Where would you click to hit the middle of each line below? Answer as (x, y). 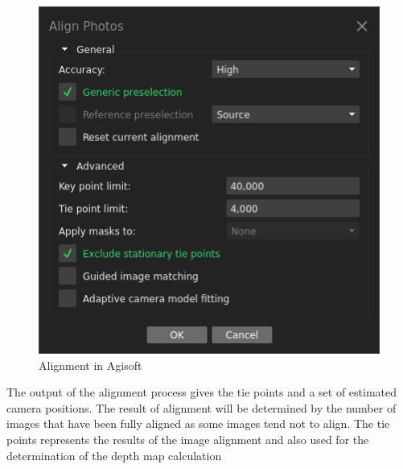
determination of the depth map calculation (114, 455)
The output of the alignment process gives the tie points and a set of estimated (202, 392)
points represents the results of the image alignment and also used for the (188, 439)
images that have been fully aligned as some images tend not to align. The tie (198, 423)
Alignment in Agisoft (90, 365)
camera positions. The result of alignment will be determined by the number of (201, 407)
